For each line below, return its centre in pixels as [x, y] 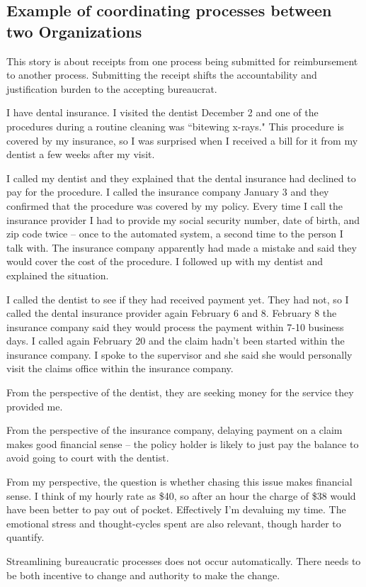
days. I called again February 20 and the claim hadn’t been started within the [176, 341]
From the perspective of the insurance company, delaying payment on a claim [175, 430]
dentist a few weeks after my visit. [81, 154]
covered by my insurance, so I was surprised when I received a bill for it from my [182, 140]
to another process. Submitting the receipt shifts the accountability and [162, 75]
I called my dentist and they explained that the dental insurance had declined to [181, 178]
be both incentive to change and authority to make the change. [143, 575]
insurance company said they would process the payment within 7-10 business [175, 326]
